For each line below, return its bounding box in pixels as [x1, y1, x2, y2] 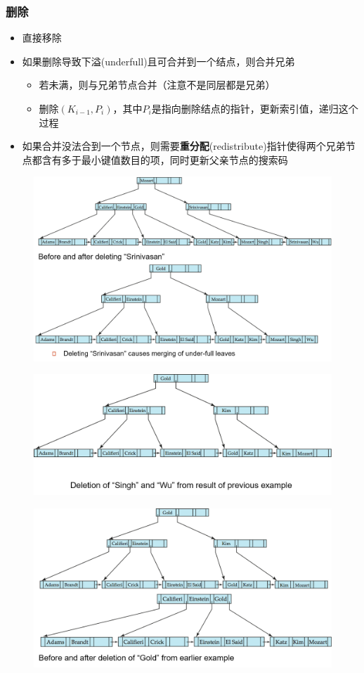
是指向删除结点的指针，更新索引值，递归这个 [151, 101, 358, 115]
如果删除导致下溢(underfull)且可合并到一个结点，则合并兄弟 [22, 53, 295, 68]
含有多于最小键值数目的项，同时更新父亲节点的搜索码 [41, 152, 288, 167]
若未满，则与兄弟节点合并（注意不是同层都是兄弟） [39, 77, 275, 92]
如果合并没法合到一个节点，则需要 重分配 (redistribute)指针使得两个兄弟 [22, 139, 346, 153]
